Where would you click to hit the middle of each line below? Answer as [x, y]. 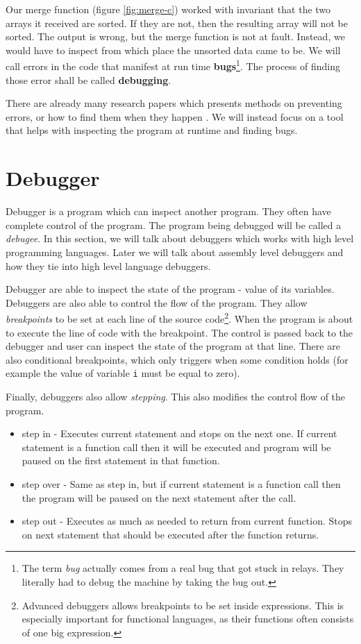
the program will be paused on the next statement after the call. [159, 497]
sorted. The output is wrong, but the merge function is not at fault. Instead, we [175, 36]
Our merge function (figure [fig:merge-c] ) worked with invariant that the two [168, 9]
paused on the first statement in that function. [121, 460]
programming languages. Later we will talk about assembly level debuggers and [175, 252]
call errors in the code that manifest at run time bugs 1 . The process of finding [173, 65]
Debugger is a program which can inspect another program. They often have [168, 211]
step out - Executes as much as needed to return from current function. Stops [187, 521]
